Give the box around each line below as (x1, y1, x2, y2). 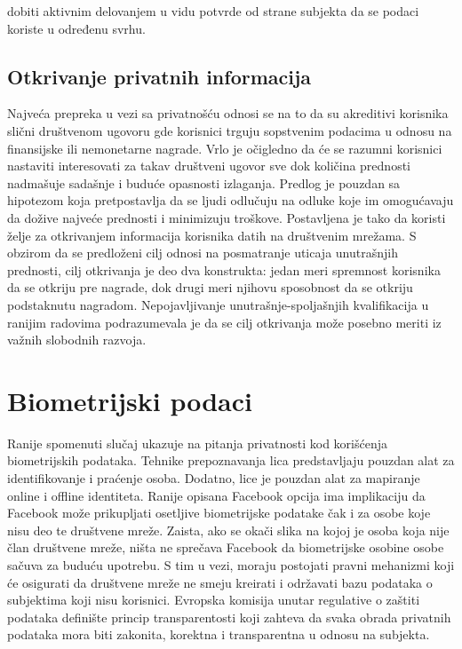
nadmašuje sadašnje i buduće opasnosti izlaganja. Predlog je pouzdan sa (7, 173, 401, 192)
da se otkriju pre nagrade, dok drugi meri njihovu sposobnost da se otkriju (7, 278, 413, 297)
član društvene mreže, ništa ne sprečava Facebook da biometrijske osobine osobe (7, 538, 444, 557)
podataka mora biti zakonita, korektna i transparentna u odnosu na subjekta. (7, 625, 430, 644)
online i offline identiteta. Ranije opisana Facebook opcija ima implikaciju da (7, 486, 426, 504)
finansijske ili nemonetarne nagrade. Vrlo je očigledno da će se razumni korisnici (7, 139, 442, 157)
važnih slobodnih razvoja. (7, 330, 147, 349)
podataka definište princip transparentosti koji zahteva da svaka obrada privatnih (7, 607, 451, 626)
